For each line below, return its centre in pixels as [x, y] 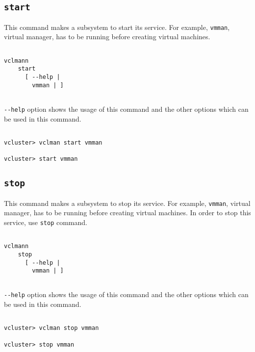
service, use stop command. [46, 222]
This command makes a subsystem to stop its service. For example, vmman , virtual [127, 203]
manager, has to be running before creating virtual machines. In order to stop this [127, 213]
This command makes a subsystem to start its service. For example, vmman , [117, 27]
